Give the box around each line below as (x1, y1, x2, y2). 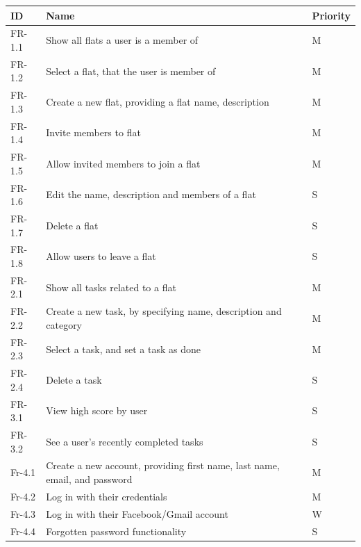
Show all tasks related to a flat (46, 279, 176, 294)
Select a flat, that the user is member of (46, 63, 216, 78)
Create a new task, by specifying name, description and (46, 304, 282, 318)
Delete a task (46, 372, 102, 386)
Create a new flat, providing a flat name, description (46, 95, 269, 109)
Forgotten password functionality (46, 523, 187, 538)
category (46, 317, 83, 332)
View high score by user (46, 403, 148, 418)
